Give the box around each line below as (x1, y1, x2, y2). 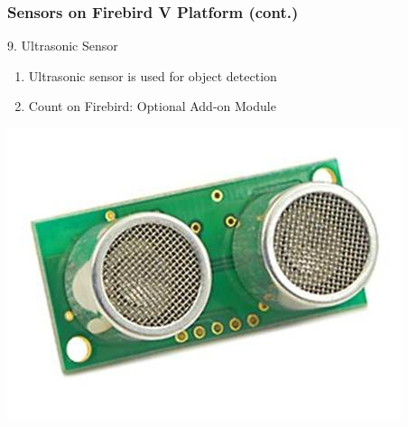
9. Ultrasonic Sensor (7, 36, 118, 55)
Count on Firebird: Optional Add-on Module (28, 97, 276, 116)
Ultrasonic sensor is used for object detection (28, 66, 277, 85)
